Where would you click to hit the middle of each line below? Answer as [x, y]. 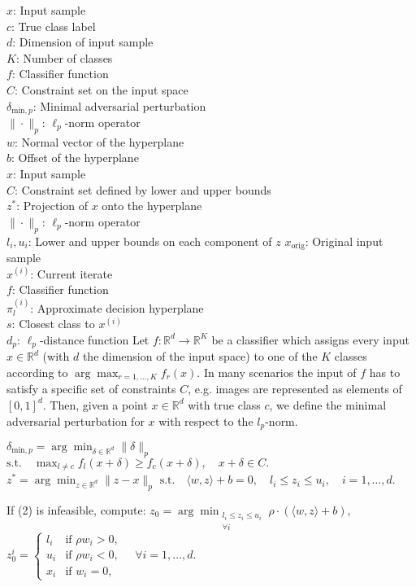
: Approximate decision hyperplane [117, 307]
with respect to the [206, 421]
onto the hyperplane [152, 206]
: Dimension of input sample [83, 42]
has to [385, 372]
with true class [224, 404]
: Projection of [52, 206]
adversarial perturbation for [76, 421]
